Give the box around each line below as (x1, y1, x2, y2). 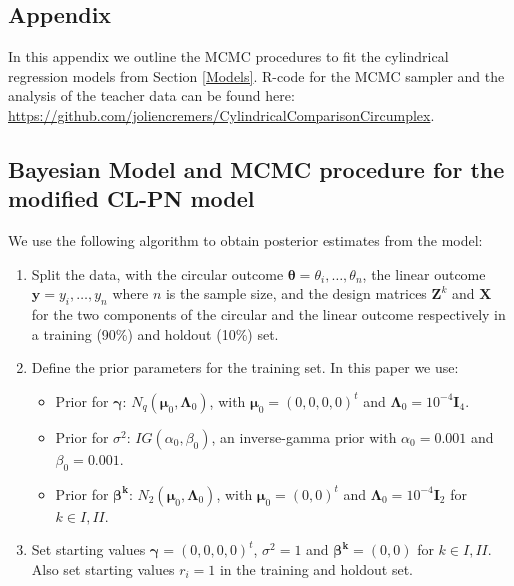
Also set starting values (31, 558, 175, 579)
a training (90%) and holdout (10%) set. (31, 323, 279, 344)
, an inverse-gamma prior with (211, 426, 397, 447)
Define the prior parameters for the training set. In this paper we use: (31, 357, 459, 378)
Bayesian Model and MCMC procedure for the (8, 153, 505, 184)
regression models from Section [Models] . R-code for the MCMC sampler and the (8, 65, 505, 86)
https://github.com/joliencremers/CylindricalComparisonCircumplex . (8, 104, 435, 125)
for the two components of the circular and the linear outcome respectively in (31, 304, 506, 325)
